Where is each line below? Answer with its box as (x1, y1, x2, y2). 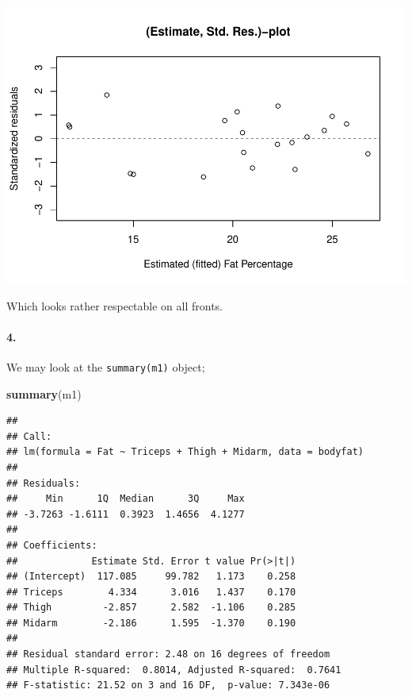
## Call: (6, 430, 52, 442)
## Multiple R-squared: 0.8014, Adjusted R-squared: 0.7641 (6, 664, 341, 676)
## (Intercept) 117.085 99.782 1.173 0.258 (6, 571, 296, 583)
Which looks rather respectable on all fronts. (6, 297, 223, 314)
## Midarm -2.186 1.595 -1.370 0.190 (6, 617, 296, 629)
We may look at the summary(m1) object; (6, 358, 205, 375)
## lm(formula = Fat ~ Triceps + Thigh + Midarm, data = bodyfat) (6, 446, 364, 458)
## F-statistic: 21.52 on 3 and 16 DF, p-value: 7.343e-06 (6, 680, 330, 691)
